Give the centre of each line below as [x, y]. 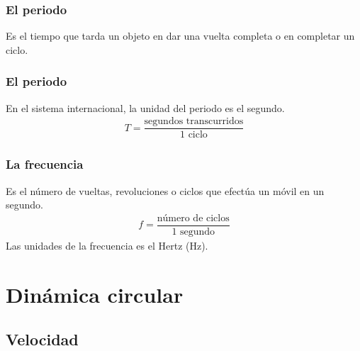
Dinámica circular [95, 294]
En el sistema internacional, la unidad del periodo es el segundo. [145, 107]
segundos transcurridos [194, 122]
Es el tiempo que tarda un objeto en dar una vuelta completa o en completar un [180, 36]
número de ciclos [193, 218]
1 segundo [193, 232]
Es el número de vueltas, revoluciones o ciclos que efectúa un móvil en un [165, 190]
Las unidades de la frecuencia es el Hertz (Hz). [107, 245]
